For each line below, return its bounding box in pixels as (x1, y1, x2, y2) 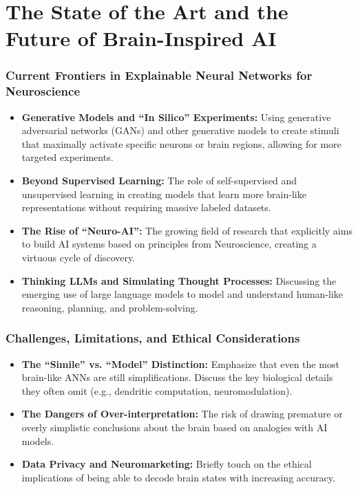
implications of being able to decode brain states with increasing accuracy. (21, 470, 335, 484)
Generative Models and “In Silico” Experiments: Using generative (21, 109, 331, 124)
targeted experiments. (21, 150, 114, 164)
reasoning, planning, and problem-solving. (21, 300, 198, 314)
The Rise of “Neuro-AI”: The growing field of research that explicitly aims (21, 223, 352, 237)
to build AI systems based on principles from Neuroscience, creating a (21, 237, 317, 251)
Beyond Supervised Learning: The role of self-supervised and (21, 173, 297, 188)
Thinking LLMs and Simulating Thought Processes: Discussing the (21, 273, 337, 287)
